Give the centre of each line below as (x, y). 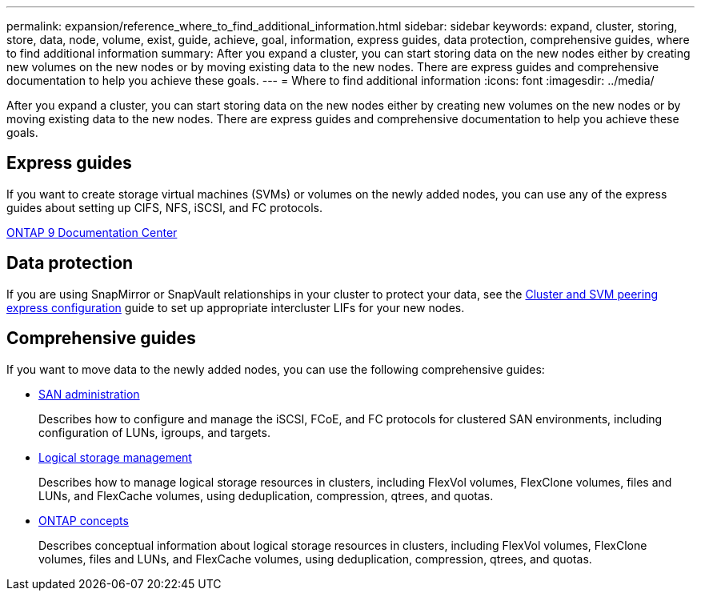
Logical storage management (115, 457)
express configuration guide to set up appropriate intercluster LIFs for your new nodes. (236, 307)
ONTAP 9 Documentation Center (92, 232)
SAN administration (89, 394)
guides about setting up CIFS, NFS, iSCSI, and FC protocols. (165, 207)
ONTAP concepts (84, 520)
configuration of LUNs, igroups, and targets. (154, 432)
